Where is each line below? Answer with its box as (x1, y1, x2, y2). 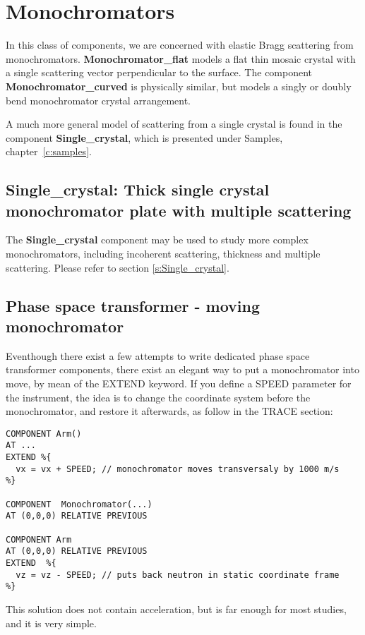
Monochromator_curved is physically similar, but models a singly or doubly (6, 78, 352, 93)
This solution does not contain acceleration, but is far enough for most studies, (6, 602, 347, 616)
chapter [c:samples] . (6, 144, 92, 159)
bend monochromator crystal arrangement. (6, 92, 191, 107)
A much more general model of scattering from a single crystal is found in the (6, 116, 342, 131)
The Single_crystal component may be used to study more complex (6, 232, 309, 247)
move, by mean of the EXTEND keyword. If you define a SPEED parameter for (6, 376, 352, 391)
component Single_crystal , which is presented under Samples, (6, 130, 283, 145)
